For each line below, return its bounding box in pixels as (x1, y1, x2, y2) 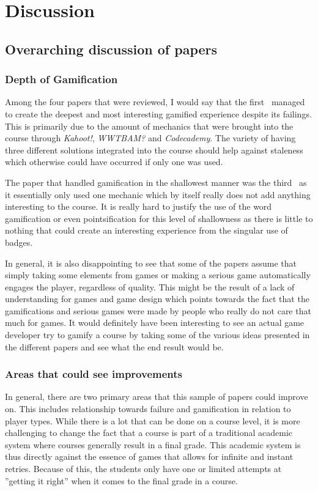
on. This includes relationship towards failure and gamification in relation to (5, 402, 291, 415)
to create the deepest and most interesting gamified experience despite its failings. (5, 107, 312, 120)
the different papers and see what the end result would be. (5, 340, 224, 353)
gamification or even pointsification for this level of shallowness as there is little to (5, 212, 313, 224)
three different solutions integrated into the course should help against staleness (5, 143, 303, 156)
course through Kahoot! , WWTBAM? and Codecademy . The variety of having (5, 131, 296, 144)
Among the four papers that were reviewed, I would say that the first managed (5, 95, 305, 108)
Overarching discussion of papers (5, 39, 218, 58)
